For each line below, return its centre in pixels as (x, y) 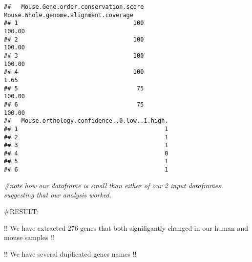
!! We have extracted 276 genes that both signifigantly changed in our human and (126, 228)
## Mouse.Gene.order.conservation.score (74, 7)
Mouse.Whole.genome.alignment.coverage (69, 15)
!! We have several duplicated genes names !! (70, 253)
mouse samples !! (29, 237)
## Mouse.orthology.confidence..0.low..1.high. (86, 121)
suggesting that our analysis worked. (58, 195)
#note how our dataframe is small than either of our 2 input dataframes (112, 185)
